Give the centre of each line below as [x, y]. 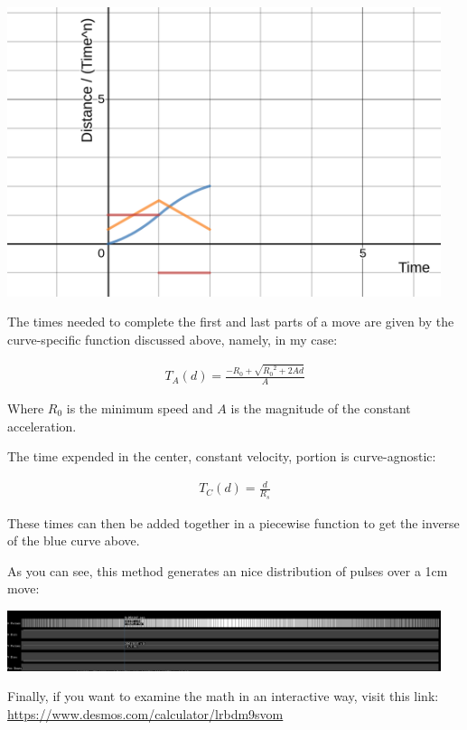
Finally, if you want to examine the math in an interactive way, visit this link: [223, 696]
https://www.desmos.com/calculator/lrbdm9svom [145, 713]
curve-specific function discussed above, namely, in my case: [173, 339]
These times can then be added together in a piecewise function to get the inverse [233, 522]
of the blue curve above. [74, 540]
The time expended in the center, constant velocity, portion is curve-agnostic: [222, 456]
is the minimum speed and [140, 408]
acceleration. [42, 426]
